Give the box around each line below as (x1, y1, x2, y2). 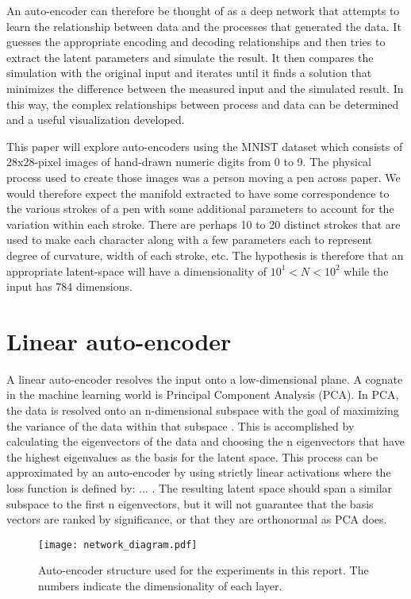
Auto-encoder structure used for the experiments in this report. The (38, 562, 369, 578)
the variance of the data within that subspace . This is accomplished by (6, 417, 355, 434)
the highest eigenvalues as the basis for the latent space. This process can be (6, 448, 378, 465)
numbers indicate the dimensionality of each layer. (38, 578, 282, 593)
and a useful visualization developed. (6, 111, 185, 128)
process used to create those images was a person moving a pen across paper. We (6, 168, 401, 185)
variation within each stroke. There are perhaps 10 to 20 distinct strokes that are (6, 215, 401, 232)
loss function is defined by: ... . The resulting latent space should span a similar (6, 479, 393, 496)
